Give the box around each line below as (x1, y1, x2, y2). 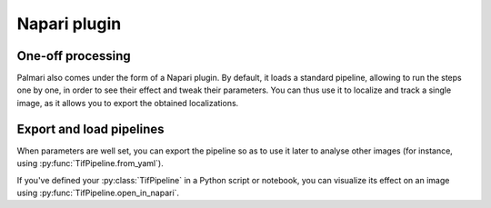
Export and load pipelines (16, 121, 165, 136)
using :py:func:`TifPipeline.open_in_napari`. (16, 187, 180, 198)
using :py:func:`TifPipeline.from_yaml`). (16, 158, 164, 169)
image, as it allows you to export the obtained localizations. (16, 97, 239, 108)
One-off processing (16, 48, 131, 64)
